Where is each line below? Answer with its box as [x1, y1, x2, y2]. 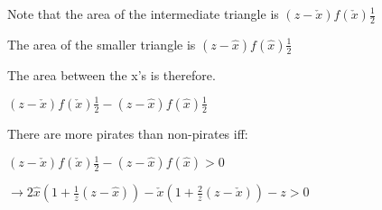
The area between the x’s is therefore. [7, 65, 216, 84]
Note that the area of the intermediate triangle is [7, 5, 279, 23]
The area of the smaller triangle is [7, 34, 196, 53]
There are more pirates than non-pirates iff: [7, 123, 248, 142]
